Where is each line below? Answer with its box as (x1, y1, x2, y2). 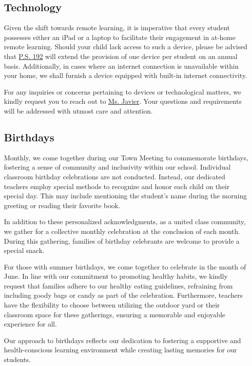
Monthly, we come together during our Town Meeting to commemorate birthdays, (4, 152, 249, 162)
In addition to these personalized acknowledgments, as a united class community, (4, 216, 246, 227)
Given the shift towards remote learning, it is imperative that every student (4, 22, 230, 33)
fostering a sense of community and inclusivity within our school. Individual (4, 162, 231, 172)
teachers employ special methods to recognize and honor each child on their (4, 181, 230, 191)
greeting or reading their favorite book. (4, 200, 120, 210)
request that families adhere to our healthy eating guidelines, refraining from (4, 280, 233, 290)
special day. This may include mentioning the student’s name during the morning (4, 191, 247, 201)
